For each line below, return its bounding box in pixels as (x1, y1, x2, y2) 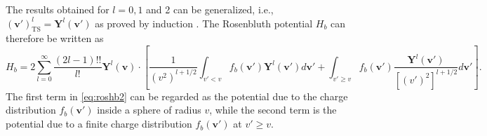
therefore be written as (6, 31, 104, 46)
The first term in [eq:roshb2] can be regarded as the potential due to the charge (6, 88, 348, 103)
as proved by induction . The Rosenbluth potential (95, 15, 313, 30)
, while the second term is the (209, 102, 337, 117)
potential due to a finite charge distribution (6, 116, 192, 131)
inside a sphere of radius (97, 102, 201, 117)
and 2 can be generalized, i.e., (146, 2, 274, 16)
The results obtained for (6, 2, 109, 16)
